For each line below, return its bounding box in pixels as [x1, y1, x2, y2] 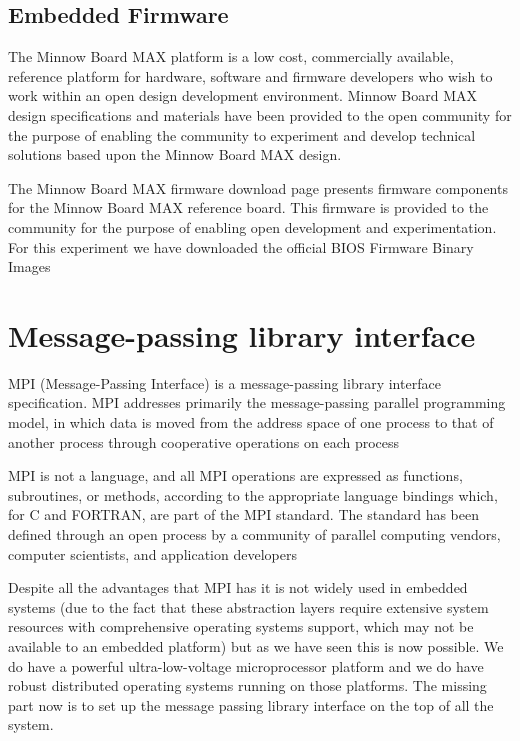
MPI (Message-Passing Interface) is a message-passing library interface [8, 372, 441, 393]
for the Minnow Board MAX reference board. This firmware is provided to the [8, 197, 489, 218]
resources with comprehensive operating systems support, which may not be [8, 616, 474, 637]
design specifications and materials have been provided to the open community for [8, 104, 512, 125]
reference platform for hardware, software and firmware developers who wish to [8, 65, 493, 86]
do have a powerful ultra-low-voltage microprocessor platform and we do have [8, 655, 484, 676]
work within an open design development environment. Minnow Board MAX [8, 85, 478, 106]
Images [8, 256, 51, 277]
